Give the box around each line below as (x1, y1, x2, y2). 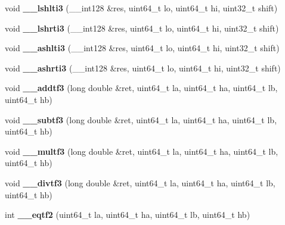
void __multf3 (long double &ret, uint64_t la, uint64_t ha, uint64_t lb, (5, 145, 278, 157)
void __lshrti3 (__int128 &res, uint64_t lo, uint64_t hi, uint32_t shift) (5, 21, 279, 34)
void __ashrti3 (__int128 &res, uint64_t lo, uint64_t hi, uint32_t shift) (5, 61, 281, 74)
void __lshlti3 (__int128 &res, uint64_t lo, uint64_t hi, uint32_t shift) (5, 2, 278, 14)
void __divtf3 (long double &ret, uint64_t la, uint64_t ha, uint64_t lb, (5, 176, 275, 189)
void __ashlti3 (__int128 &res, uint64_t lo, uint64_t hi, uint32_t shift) (5, 42, 280, 54)
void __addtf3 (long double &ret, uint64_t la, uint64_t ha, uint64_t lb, (5, 82, 278, 94)
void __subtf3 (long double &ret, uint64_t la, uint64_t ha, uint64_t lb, (5, 113, 277, 126)
